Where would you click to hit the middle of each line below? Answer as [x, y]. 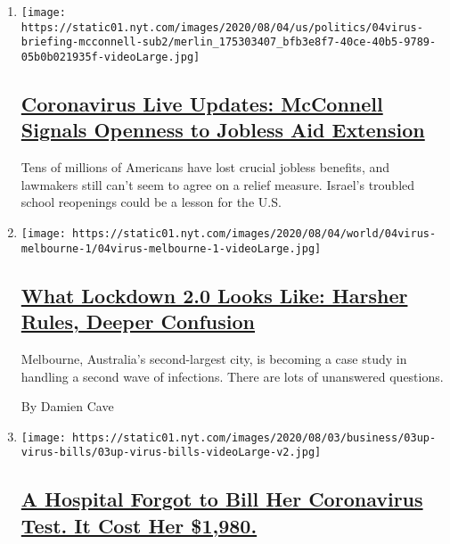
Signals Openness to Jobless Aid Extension [223, 130]
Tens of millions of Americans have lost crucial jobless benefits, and [205, 167]
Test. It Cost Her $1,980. [139, 525]
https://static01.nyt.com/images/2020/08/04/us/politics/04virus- [222, 27]
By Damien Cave [67, 406]
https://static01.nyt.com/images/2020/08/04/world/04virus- [254, 234]
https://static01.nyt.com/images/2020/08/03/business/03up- [254, 437]
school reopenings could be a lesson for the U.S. [151, 202]
